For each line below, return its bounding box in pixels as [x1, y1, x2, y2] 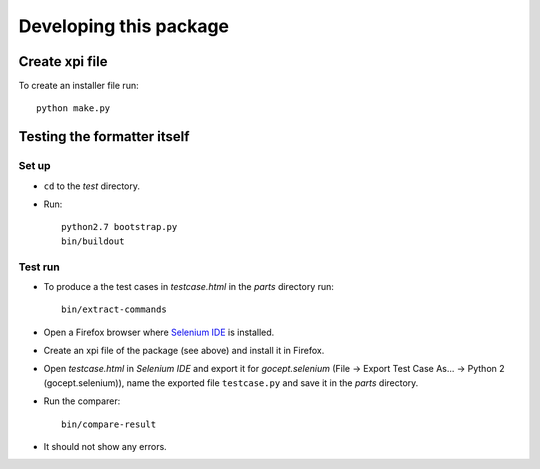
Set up [18, 159, 51, 173]
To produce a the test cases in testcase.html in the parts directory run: [43, 280, 335, 292]
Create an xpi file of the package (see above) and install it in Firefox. [43, 345, 325, 357]
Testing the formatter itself [18, 128, 190, 145]
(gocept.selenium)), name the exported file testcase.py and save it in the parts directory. [43, 376, 419, 389]
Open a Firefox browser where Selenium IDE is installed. [43, 326, 275, 338]
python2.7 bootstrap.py [61, 221, 178, 233]
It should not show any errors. [43, 441, 167, 453]
